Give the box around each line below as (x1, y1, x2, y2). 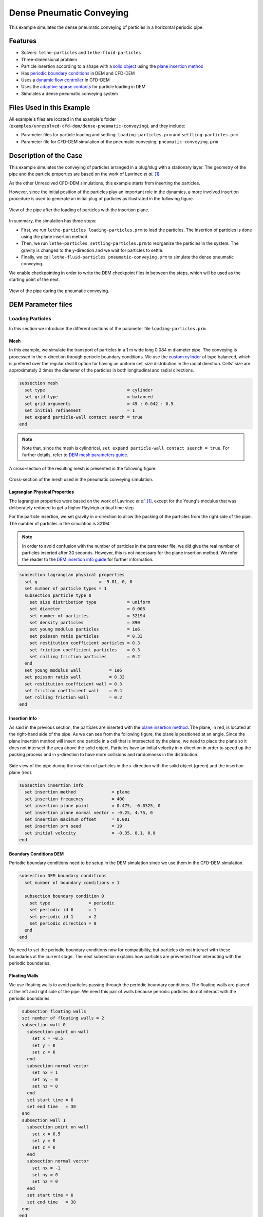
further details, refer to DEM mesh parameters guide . (22, 452, 129, 458)
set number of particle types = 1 (24, 586, 107, 591)
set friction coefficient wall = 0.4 (24, 688, 122, 693)
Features (9, 37, 37, 45)
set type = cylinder (24, 387, 153, 393)
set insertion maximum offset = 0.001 (24, 817, 130, 822)
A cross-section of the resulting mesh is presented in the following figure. (9, 465, 157, 471)
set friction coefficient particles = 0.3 (29, 647, 140, 652)
